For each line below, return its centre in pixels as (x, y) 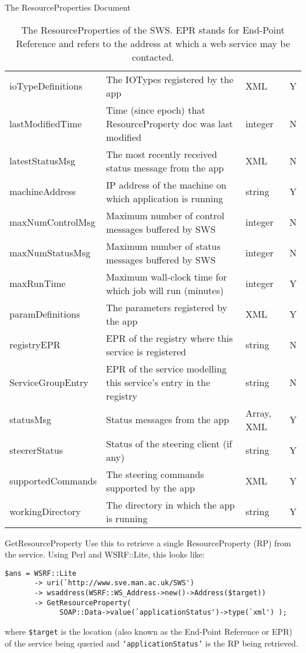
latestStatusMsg (42, 161)
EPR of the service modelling (167, 368)
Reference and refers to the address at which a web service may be (153, 43)
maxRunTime (38, 283)
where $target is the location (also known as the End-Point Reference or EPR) (149, 631)
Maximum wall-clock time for (167, 276)
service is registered (146, 351)
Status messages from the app (168, 420)
